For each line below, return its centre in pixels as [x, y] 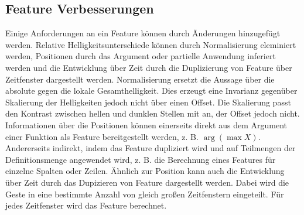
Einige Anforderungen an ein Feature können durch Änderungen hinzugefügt [143, 33]
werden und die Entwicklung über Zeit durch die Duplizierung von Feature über [149, 67]
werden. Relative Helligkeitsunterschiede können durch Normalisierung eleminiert [151, 44]
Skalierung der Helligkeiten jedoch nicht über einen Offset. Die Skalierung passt [148, 102]
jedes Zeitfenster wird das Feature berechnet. [86, 205]
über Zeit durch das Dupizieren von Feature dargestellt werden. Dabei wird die [147, 182]
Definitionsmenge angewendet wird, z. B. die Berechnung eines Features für [141, 159]
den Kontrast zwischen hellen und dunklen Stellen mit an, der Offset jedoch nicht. [153, 113]
